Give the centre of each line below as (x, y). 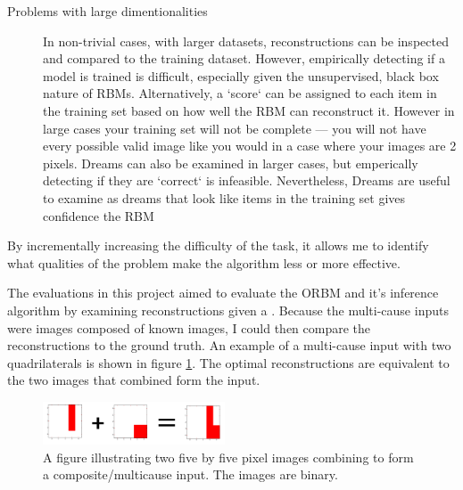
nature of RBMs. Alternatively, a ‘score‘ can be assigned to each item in (240, 93)
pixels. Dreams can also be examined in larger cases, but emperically (231, 163)
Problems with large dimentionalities (107, 11)
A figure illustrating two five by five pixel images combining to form (228, 457)
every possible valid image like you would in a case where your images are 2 (250, 146)
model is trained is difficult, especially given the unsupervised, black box (241, 75)
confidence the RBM (99, 215)
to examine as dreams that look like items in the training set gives (224, 197)
